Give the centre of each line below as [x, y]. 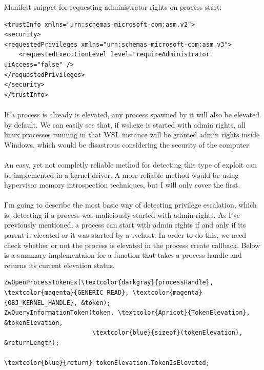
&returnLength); [32, 343]
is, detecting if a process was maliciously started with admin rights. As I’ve [122, 214]
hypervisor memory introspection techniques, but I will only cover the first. [122, 185]
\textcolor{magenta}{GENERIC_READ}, [67, 293]
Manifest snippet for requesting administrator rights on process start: [113, 7]
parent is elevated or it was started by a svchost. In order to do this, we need [125, 235]
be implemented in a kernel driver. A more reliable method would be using [121, 174]
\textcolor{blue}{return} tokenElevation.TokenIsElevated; [107, 363]
